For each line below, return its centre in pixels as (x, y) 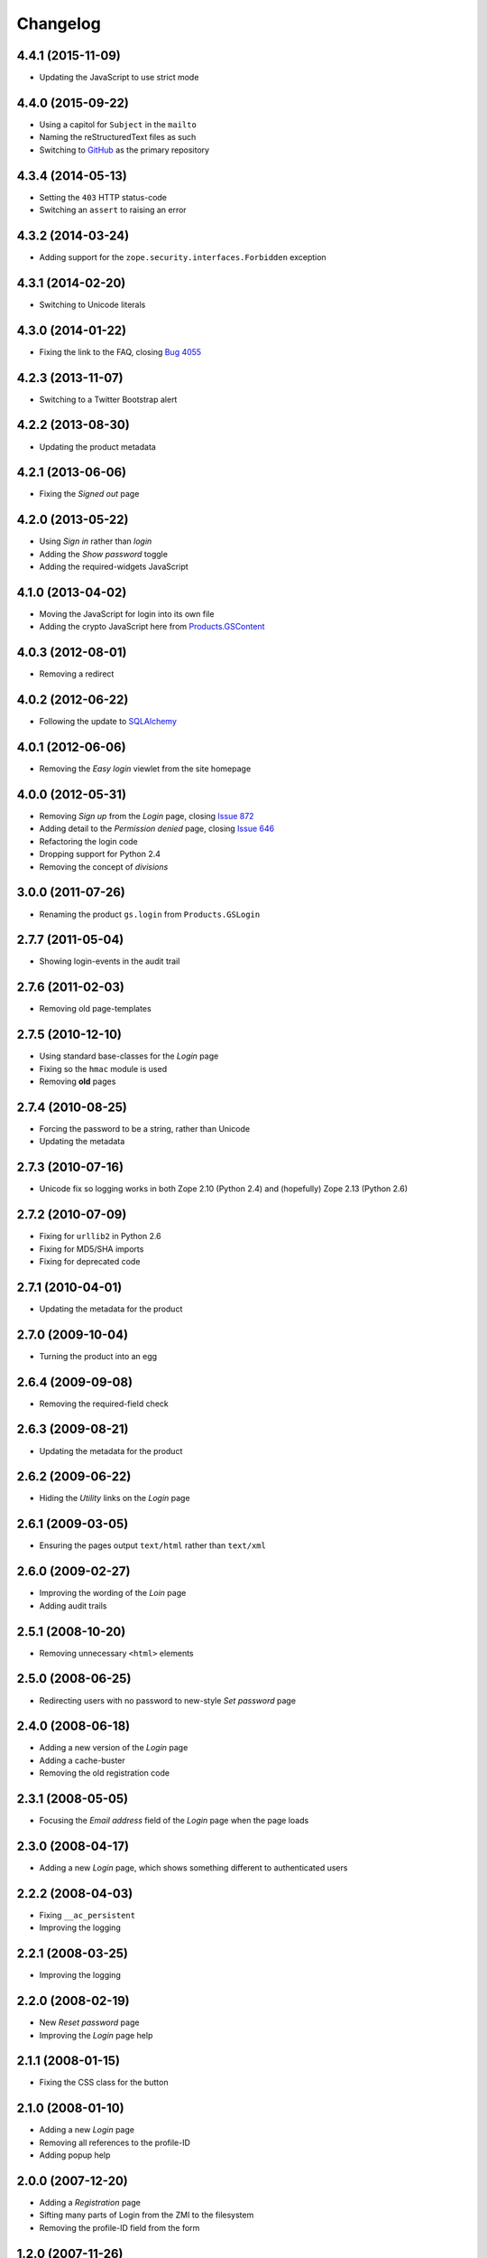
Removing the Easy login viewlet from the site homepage (145, 769)
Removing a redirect (77, 674)
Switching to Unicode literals (92, 304)
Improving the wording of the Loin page (113, 1593)
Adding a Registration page (90, 2202)
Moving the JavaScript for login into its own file (127, 614)
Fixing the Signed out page (89, 494)
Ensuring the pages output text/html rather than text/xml (152, 1545)
